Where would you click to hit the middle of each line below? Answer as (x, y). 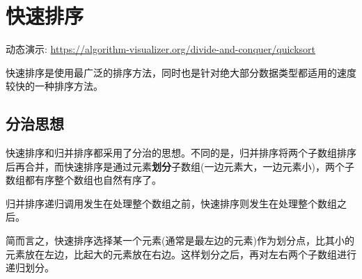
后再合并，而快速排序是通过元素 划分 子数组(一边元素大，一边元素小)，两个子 (180, 166)
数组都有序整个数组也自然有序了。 (84, 180)
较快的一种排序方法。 (54, 86)
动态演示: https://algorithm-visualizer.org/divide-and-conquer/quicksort (160, 49)
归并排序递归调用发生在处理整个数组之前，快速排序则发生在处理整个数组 (171, 203)
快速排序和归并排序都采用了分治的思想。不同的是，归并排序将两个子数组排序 (181, 153)
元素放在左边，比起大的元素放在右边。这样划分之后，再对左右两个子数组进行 (181, 254)
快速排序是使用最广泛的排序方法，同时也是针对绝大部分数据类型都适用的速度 (181, 72)
